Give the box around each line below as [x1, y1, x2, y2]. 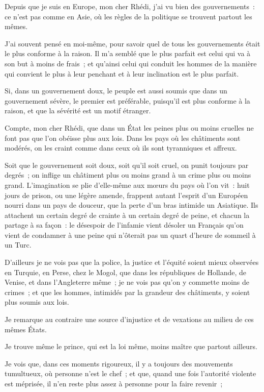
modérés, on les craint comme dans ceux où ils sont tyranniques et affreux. [5, 142, 237, 153]
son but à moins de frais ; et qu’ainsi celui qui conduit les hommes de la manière [5, 58, 257, 68]
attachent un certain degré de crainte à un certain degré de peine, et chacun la [5, 209, 250, 220]
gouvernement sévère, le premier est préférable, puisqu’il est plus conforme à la [5, 95, 250, 106]
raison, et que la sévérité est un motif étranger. [5, 105, 151, 116]
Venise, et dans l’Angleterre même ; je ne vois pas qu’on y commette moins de [5, 277, 250, 287]
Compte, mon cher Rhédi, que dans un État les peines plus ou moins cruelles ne [5, 122, 254, 133]
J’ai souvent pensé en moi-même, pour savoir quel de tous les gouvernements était [5, 38, 260, 48]
